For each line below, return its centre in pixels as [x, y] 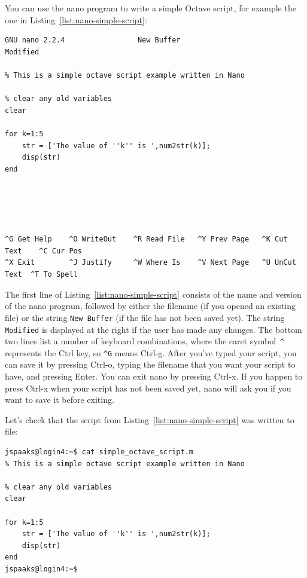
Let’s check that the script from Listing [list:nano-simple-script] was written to [150, 419]
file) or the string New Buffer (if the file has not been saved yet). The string [145, 317]
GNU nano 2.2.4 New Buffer [93, 40]
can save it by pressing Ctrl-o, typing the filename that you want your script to [150, 364]
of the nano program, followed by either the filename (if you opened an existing [150, 306]
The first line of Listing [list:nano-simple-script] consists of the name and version [153, 294]
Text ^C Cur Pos [43, 251]
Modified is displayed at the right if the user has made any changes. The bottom [153, 329]
